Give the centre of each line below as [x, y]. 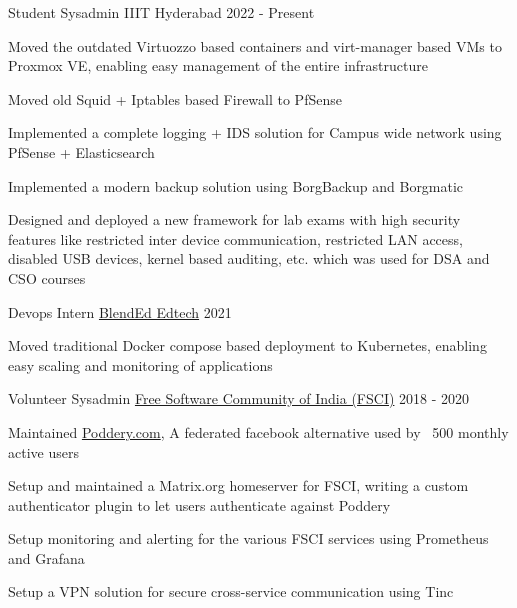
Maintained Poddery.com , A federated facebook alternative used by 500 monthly [258, 431]
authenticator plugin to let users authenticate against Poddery [199, 504]
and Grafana [46, 557]
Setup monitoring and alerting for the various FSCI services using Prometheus [248, 538]
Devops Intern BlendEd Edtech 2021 [120, 311]
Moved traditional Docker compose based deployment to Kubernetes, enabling [247, 345]
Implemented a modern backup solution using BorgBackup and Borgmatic [236, 185]
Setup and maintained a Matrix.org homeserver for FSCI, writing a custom [238, 485]
